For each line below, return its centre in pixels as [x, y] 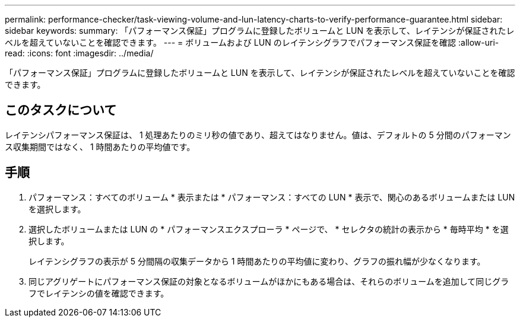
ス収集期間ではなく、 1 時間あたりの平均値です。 [100, 146]
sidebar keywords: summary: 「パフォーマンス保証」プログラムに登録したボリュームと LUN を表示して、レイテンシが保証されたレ [260, 31]
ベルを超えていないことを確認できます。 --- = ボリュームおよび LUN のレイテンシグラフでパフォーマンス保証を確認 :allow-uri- [252, 42]
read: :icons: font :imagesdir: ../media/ [79, 53]
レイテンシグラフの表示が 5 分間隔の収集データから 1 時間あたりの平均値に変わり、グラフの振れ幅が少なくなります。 [257, 261]
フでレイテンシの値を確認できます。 [99, 293]
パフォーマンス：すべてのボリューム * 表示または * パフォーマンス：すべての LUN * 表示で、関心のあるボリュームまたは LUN [272, 197]
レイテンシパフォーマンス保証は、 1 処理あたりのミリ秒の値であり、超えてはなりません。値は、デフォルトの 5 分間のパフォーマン [258, 135]
